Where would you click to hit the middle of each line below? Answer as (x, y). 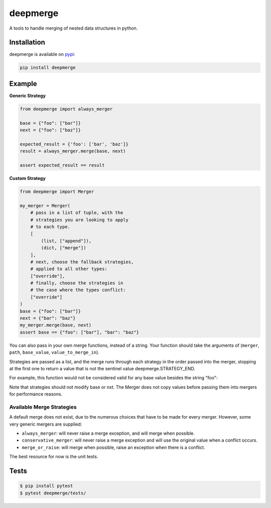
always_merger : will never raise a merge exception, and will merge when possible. (108, 433)
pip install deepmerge (48, 68)
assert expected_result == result (62, 165)
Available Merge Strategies (43, 407)
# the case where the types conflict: (78, 290)
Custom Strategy (28, 178)
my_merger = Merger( (45, 206)
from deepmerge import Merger (57, 192)
